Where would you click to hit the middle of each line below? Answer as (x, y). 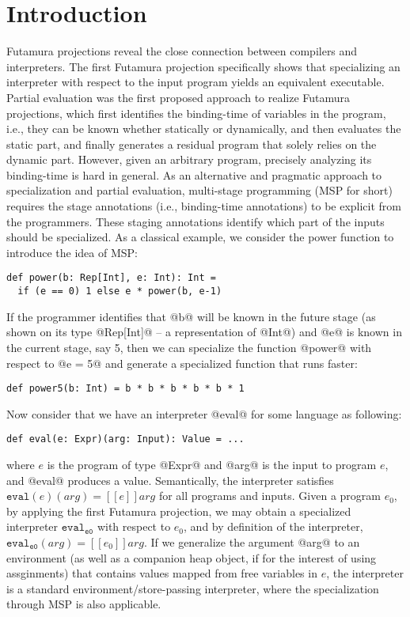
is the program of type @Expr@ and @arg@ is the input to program (212, 465)
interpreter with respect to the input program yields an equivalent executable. (196, 82)
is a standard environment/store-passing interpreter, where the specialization (193, 588)
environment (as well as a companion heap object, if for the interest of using (192, 557)
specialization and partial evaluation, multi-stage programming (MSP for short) (199, 190)
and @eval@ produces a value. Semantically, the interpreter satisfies (170, 480)
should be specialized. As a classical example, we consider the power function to (200, 237)
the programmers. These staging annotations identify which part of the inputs (196, 221)
